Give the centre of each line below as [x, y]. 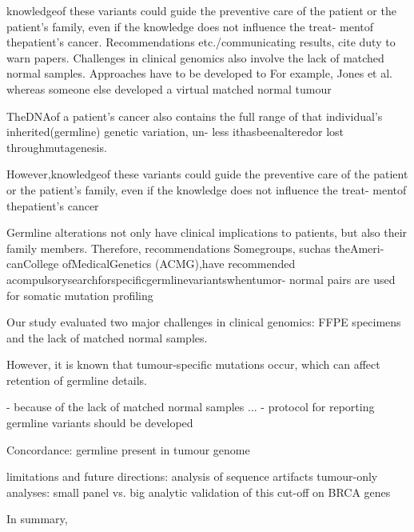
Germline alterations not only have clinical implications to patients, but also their [207, 232]
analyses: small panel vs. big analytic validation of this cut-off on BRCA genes [199, 492]
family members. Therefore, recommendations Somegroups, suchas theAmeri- [195, 248]
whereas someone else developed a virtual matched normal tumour [169, 88]
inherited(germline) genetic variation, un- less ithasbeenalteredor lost [175, 132]
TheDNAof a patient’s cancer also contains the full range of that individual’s [195, 116]
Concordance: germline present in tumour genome [128, 449]
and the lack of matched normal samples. [107, 337]
